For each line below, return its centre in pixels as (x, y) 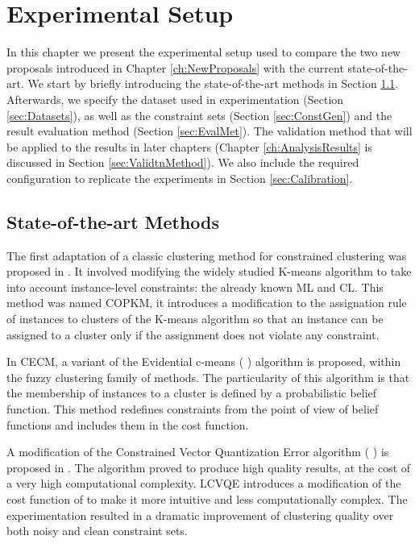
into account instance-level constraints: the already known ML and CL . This (195, 287)
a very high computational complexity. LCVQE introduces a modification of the (204, 483)
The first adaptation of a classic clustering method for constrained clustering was (207, 255)
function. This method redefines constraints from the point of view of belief (193, 409)
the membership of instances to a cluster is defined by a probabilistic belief (192, 393)
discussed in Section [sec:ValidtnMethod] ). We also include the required (183, 162)
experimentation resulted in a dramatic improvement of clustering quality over (200, 515)
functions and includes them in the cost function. (128, 424)
